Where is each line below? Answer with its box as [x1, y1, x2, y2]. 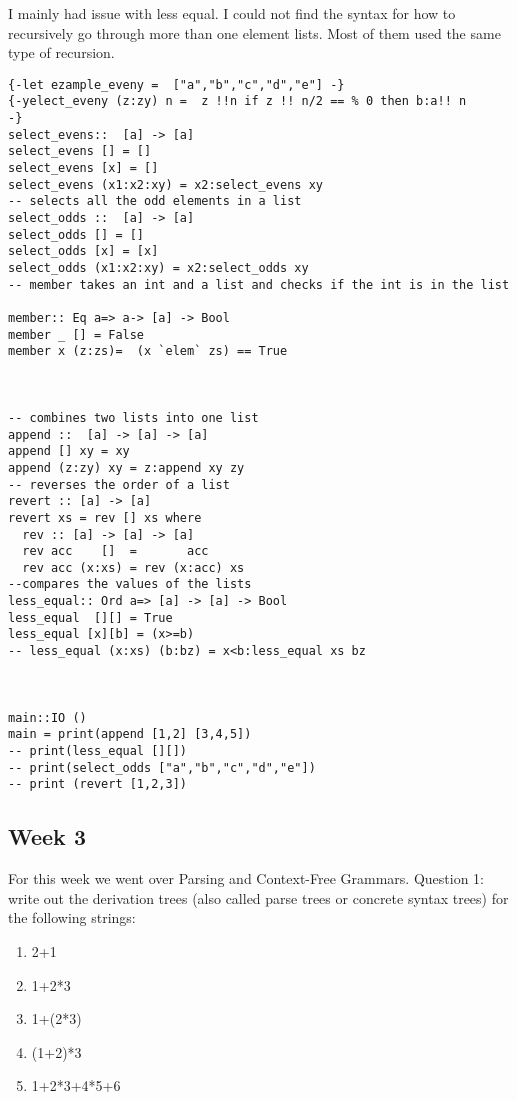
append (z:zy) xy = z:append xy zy [8, 460, 245, 475]
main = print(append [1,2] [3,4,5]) [8, 727, 252, 742]
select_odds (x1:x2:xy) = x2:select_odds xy [8, 261, 309, 275]
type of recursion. [8, 42, 115, 63]
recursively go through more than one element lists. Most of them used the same [8, 22, 501, 43]
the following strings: [8, 907, 136, 928]
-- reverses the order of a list [8, 477, 230, 492]
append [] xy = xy [8, 444, 130, 459]
